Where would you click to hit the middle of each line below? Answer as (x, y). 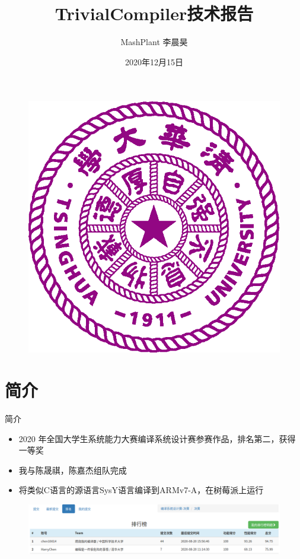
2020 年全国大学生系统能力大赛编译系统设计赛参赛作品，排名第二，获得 (157, 438)
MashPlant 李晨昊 (154, 42)
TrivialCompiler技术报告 (154, 13)
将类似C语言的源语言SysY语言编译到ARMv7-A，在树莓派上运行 (141, 490)
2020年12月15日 (154, 61)
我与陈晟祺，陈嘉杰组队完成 (73, 470)
